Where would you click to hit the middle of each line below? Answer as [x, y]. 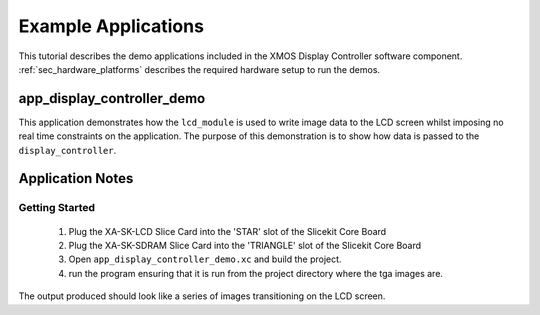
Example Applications [111, 26]
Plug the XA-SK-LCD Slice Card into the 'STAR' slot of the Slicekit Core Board [227, 231]
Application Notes [76, 178]
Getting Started [56, 208]
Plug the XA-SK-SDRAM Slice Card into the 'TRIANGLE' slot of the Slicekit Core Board [245, 245]
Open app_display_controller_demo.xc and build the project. [205, 259]
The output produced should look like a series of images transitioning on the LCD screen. [202, 296]
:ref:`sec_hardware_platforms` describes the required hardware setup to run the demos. [199, 69]
